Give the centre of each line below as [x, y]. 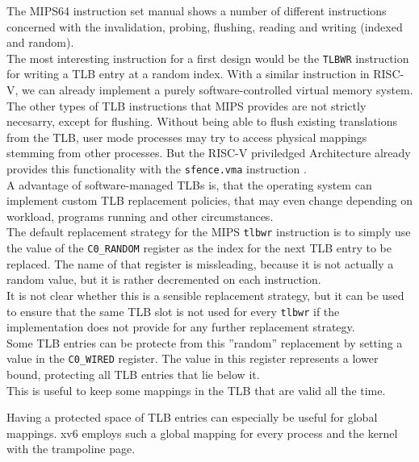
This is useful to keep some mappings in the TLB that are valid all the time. [196, 390]
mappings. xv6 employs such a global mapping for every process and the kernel [202, 433]
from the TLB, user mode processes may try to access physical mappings [187, 137]
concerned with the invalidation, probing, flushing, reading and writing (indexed [205, 26]
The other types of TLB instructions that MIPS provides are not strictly [186, 105]
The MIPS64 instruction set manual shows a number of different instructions [197, 10]
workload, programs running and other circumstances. [140, 216]
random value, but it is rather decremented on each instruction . [164, 279]
